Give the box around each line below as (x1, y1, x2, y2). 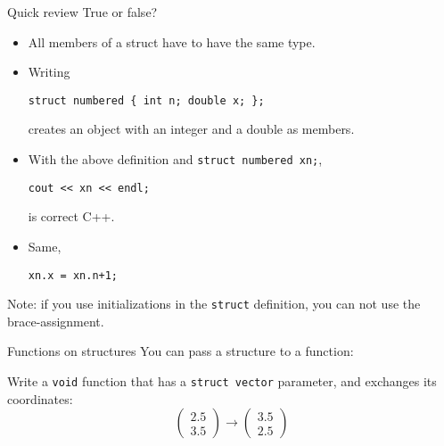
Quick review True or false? (7, 3, 158, 21)
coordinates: (7, 389, 73, 408)
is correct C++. (28, 207, 115, 226)
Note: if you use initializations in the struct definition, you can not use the (7, 294, 421, 313)
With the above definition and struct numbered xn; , (28, 150, 323, 169)
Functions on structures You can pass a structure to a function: (7, 342, 354, 360)
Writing (28, 62, 70, 81)
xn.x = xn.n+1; (28, 268, 119, 282)
